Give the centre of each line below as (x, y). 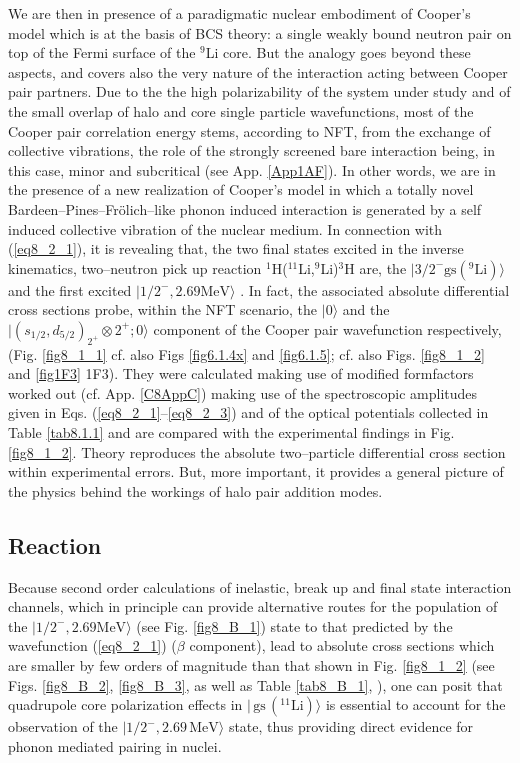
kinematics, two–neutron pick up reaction (135, 267)
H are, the (375, 267)
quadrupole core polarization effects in (125, 704)
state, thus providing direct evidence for (351, 726)
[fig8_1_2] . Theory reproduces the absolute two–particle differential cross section (257, 451)
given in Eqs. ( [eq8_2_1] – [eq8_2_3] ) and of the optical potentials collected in (248, 412)
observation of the (63, 726)
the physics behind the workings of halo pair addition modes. (195, 490)
